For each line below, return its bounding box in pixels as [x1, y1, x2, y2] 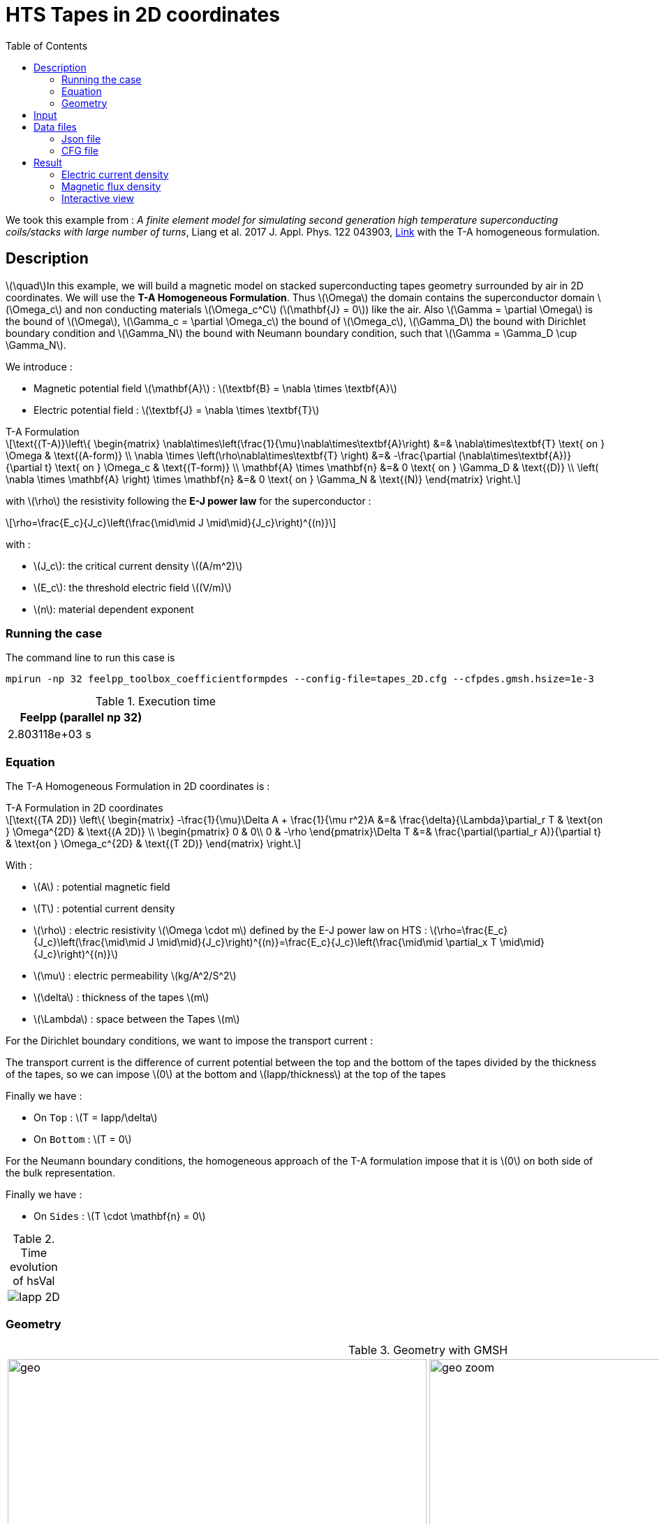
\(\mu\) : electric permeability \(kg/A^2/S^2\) [34, 970, 237, 982]
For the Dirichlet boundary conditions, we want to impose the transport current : [6, 1035, 373, 1047]
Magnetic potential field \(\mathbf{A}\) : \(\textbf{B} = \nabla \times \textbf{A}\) [34, 382, 397, 394]
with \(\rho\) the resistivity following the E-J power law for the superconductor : [6, 494, 371, 507]
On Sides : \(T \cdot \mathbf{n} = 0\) [34, 1210, 206, 1223]
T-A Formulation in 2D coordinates [6, 802, 163, 814]
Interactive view [61, 192, 135, 204]
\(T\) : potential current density [34, 903, 175, 915]
